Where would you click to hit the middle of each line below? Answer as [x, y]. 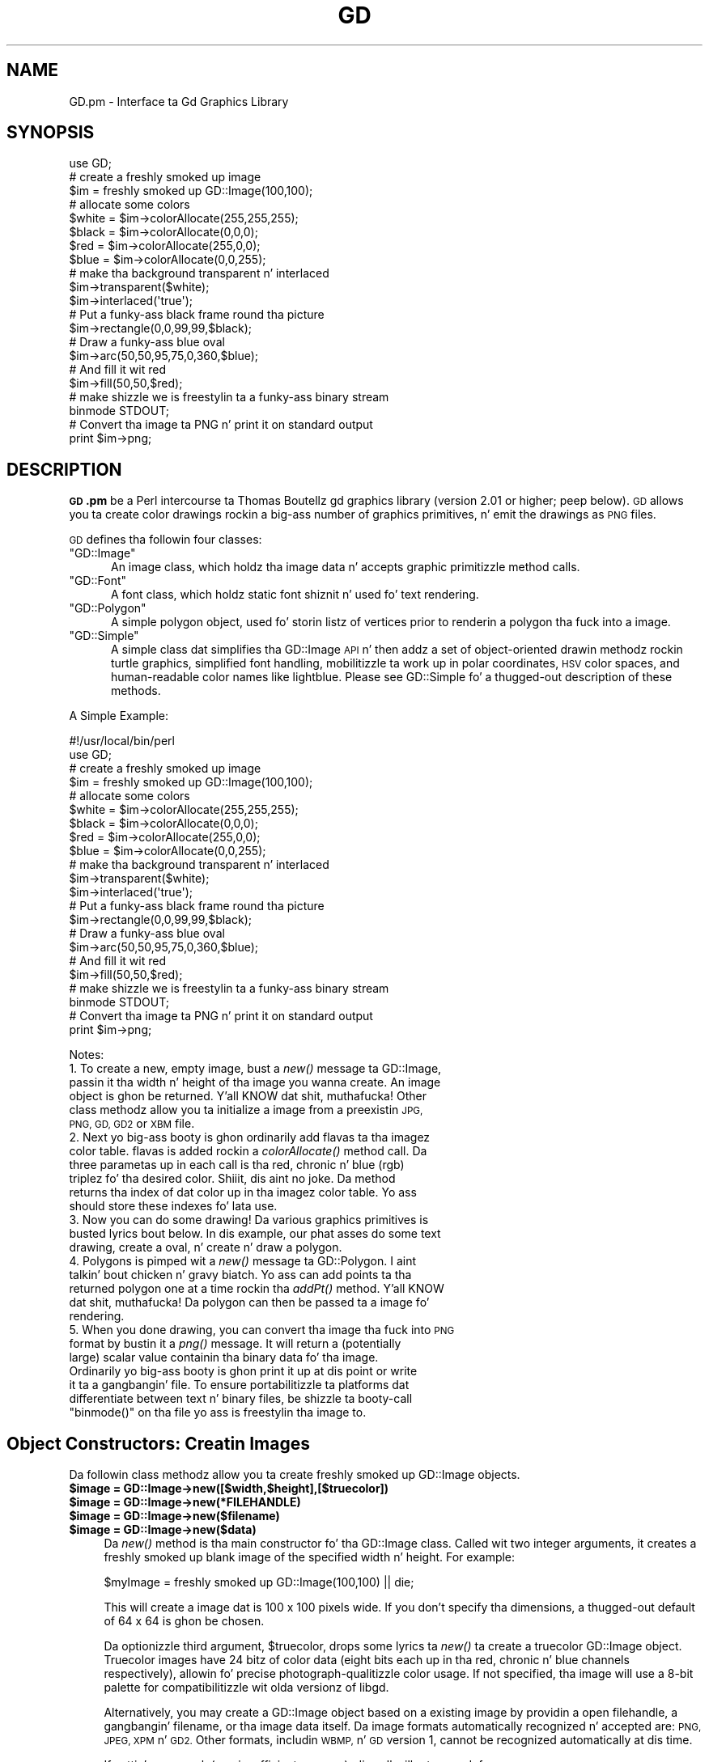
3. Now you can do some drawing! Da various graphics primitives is [249, 1220]
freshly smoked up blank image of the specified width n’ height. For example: [310, 1557]
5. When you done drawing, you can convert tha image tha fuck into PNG [262, 1330]
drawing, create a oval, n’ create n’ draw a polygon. [206, 1247]
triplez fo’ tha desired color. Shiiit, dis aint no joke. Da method [232, 1179]
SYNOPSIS [51, 133]
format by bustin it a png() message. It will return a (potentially [235, 1344]
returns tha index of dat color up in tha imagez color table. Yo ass [243, 1192]
